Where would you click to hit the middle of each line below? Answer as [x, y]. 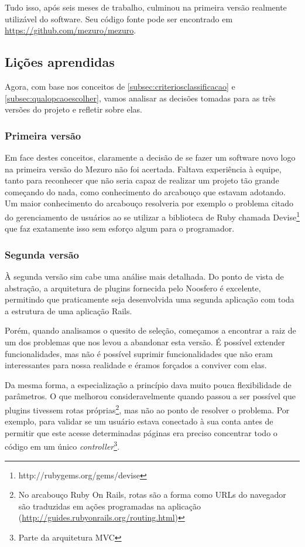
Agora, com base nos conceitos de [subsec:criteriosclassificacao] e [120, 86]
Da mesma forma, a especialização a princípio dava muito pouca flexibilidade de [148, 384]
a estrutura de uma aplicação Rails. [68, 310]
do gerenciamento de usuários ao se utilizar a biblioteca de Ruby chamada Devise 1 [152, 216]
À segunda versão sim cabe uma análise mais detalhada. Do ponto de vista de [144, 276]
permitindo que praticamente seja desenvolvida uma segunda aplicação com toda [150, 299]
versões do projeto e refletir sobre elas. [73, 109]
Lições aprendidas [60, 62]
